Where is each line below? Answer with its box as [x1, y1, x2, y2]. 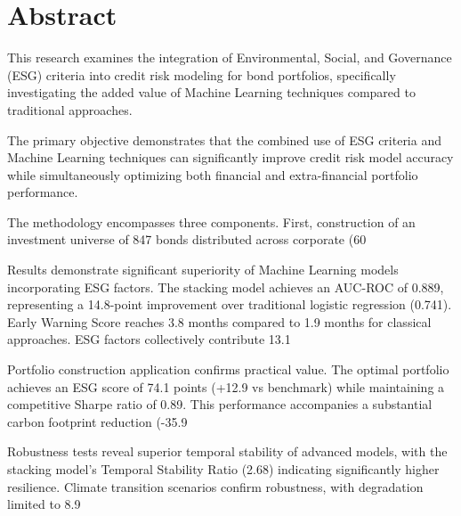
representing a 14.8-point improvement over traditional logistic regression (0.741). [7, 295, 452, 314]
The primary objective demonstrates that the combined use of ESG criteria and [7, 130, 441, 149]
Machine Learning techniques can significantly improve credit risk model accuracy [7, 148, 454, 167]
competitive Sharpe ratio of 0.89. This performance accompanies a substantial [7, 395, 433, 414]
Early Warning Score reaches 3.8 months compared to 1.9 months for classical [7, 312, 432, 331]
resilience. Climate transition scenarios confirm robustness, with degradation [7, 477, 424, 496]
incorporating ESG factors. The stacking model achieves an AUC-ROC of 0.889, [7, 277, 444, 296]
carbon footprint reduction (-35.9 [7, 412, 188, 430]
